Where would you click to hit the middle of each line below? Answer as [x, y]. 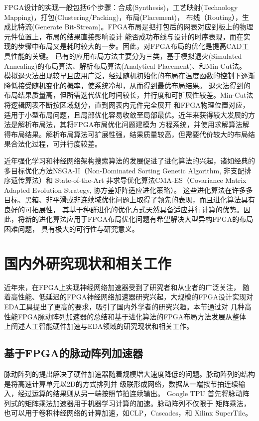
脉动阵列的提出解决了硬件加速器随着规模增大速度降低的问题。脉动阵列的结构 [129, 373]
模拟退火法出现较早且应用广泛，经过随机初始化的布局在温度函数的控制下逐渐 [129, 75]
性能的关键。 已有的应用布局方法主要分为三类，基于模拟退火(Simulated [126, 56]
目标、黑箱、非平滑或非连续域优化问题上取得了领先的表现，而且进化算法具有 [129, 200]
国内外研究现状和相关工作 [88, 263]
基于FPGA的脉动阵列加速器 [73, 353]
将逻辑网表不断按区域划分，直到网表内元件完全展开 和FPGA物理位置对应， [127, 104]
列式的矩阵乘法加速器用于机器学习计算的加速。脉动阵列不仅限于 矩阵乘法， [127, 403]
